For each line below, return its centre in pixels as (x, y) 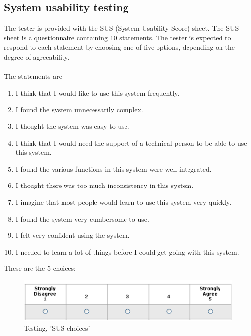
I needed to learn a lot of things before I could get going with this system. (127, 251)
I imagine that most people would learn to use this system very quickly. (124, 202)
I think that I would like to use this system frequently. (97, 93)
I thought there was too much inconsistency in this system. (105, 185)
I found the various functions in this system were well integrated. (113, 168)
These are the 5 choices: (40, 268)
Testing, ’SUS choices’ (57, 327)
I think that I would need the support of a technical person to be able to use (131, 142)
